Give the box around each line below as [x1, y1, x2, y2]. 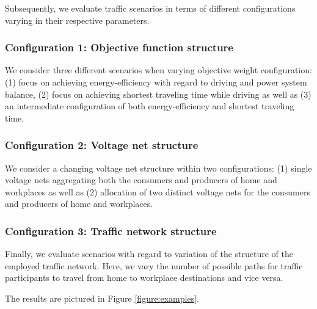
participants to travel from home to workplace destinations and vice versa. [5, 271, 283, 284]
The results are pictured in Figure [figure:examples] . [5, 291, 199, 304]
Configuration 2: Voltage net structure [5, 137, 199, 153]
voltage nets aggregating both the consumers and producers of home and [5, 173, 277, 186]
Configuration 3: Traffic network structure [5, 223, 217, 238]
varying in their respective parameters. [5, 13, 150, 26]
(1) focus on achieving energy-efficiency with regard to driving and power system [5, 76, 307, 88]
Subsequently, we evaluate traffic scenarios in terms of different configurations [5, 2, 296, 14]
